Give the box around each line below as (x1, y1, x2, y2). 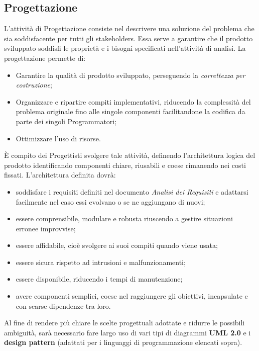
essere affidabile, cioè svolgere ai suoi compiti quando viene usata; (16, 240, 218, 250)
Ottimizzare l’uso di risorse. (16, 133, 101, 143)
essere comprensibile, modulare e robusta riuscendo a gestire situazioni (16, 213, 233, 224)
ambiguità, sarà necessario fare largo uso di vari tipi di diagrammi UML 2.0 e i (4, 327, 251, 337)
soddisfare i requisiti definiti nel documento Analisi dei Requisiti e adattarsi (16, 186, 248, 197)
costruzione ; (16, 79, 52, 90)
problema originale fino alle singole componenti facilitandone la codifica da (16, 106, 245, 117)
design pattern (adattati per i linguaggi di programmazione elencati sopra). (4, 337, 242, 347)
